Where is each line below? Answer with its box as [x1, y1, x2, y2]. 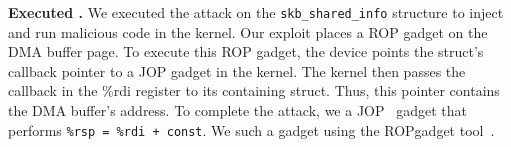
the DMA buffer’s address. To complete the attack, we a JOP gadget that [8, 100, 467, 121]
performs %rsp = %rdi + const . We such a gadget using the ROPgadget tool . [8, 119, 495, 140]
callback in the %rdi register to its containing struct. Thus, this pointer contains [8, 80, 500, 101]
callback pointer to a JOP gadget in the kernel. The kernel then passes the [8, 60, 466, 81]
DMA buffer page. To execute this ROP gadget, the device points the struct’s [8, 41, 484, 62]
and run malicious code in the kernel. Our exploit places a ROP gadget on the [8, 21, 488, 42]
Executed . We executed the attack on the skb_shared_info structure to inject [8, 2, 504, 22]
